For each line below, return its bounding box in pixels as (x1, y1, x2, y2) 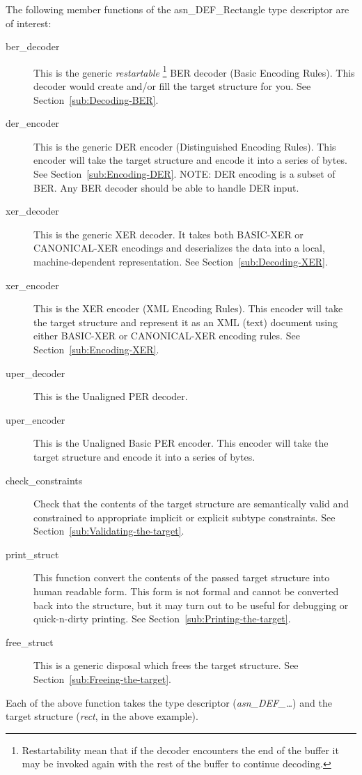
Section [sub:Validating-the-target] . (33, 523, 184, 538)
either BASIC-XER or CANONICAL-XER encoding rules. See (33, 328, 300, 343)
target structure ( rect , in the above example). (6, 709, 198, 723)
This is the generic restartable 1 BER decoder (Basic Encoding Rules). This (33, 63, 355, 79)
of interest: (6, 15, 52, 30)
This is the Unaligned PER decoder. (33, 389, 188, 404)
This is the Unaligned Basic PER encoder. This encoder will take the (33, 436, 329, 450)
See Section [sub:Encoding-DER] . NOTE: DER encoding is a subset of (33, 167, 336, 181)
